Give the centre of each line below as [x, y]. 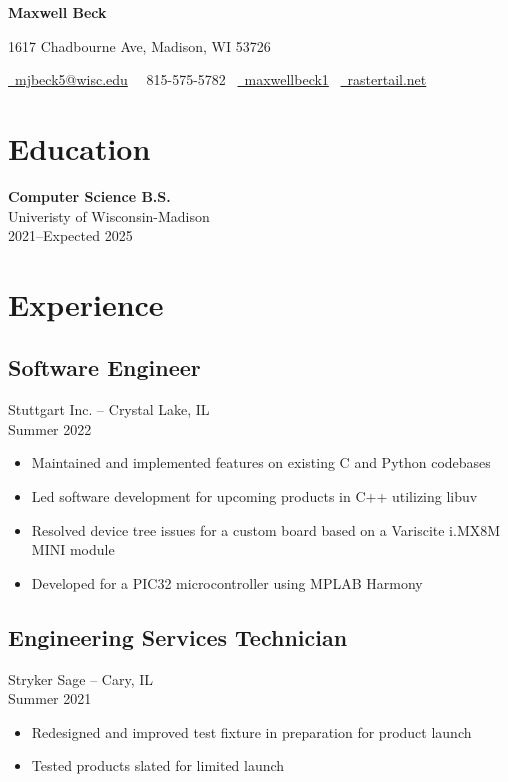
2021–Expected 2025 [70, 235]
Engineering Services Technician [178, 636]
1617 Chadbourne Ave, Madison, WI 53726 [139, 45]
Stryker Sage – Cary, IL [80, 678]
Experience [86, 303]
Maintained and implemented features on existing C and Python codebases [261, 462]
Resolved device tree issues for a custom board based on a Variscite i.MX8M [266, 529]
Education [79, 147]
